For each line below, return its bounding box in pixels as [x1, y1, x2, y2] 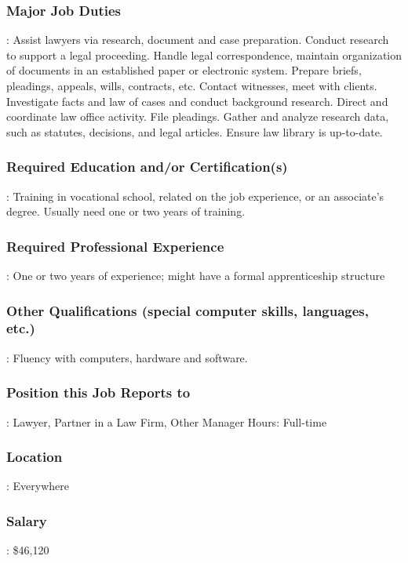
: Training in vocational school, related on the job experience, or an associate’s [6, 187, 384, 204]
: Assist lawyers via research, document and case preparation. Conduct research [6, 31, 389, 48]
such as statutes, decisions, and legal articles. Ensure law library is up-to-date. [6, 123, 383, 140]
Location [6, 447, 63, 467]
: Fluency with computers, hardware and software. [6, 349, 248, 365]
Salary [6, 510, 47, 530]
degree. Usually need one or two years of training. [6, 203, 246, 220]
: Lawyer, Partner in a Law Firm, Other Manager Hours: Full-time [6, 413, 327, 430]
